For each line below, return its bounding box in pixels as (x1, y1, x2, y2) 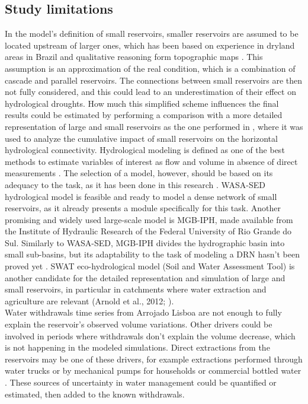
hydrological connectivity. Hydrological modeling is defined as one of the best (5, 144, 285, 156)
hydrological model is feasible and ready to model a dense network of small (5, 190, 277, 202)
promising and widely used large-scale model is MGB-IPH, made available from (5, 213, 293, 225)
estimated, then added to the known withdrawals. (5, 387, 185, 400)
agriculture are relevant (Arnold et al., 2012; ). (5, 294, 174, 307)
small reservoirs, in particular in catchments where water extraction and (5, 283, 267, 295)
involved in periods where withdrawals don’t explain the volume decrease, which (5, 329, 296, 342)
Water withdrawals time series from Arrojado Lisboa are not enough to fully (5, 306, 282, 319)
